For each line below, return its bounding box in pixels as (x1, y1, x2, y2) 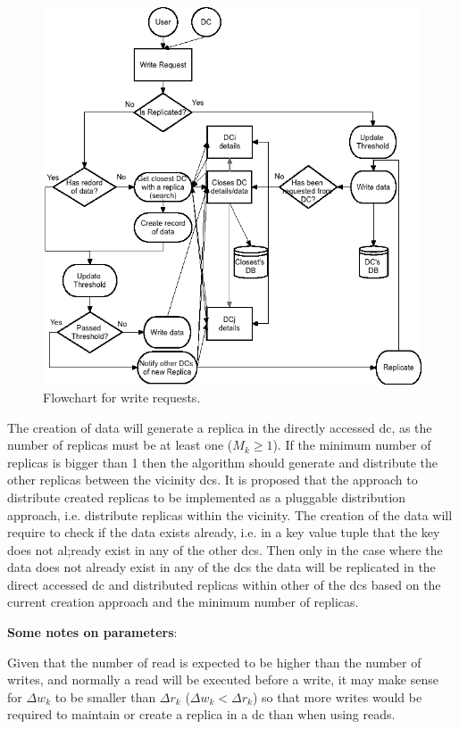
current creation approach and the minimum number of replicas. (7, 592, 359, 611)
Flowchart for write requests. (43, 387, 201, 406)
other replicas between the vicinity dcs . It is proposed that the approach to (7, 470, 418, 489)
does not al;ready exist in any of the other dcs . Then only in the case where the (7, 540, 443, 559)
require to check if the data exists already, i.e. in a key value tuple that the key (7, 523, 440, 542)
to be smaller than (54, 687, 156, 706)
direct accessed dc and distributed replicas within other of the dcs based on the (7, 575, 441, 593)
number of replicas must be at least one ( (7, 435, 233, 454)
